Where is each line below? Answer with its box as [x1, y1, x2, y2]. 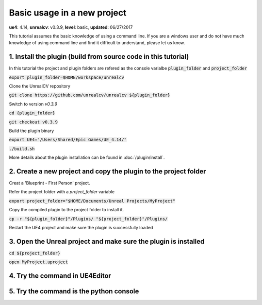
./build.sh [9, 146, 35, 152]
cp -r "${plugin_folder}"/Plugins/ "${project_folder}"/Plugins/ [9, 216, 168, 221]
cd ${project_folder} [9, 250, 61, 256]
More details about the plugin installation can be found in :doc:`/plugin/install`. [9, 154, 165, 160]
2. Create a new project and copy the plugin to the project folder [9, 167, 206, 175]
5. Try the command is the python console [9, 287, 139, 296]
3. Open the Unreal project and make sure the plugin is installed [9, 237, 205, 245]
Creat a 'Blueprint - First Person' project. [9, 180, 90, 186]
